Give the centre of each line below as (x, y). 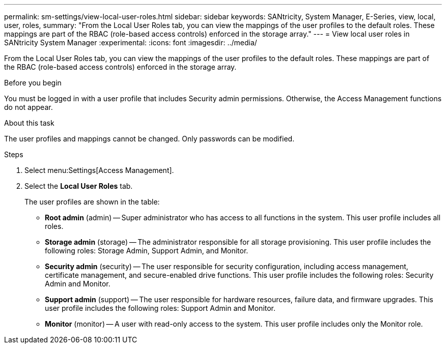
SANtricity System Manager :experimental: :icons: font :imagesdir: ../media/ (131, 42)
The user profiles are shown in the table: (92, 202)
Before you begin (33, 83)
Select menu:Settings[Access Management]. (99, 170)
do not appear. (29, 107)
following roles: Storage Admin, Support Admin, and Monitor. (147, 251)
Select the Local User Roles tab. (79, 186)
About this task (29, 123)
